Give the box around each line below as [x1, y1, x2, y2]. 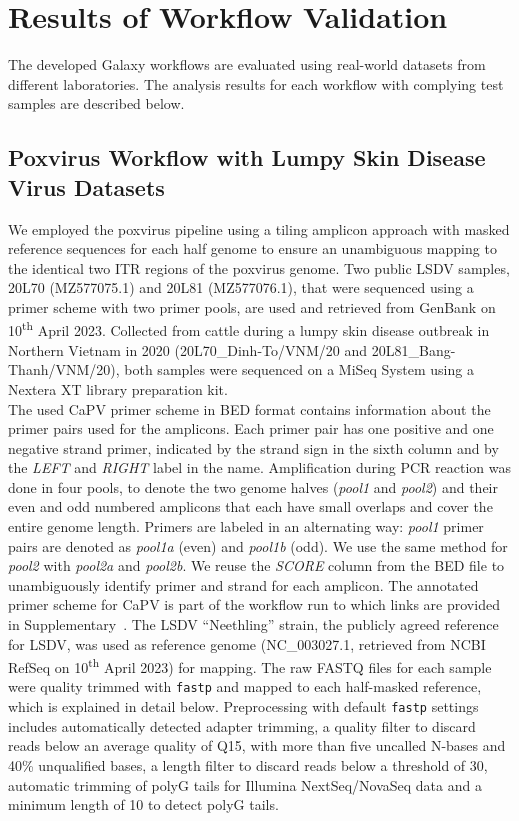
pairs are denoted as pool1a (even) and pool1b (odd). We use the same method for [8, 535, 508, 556]
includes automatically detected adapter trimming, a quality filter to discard [8, 715, 476, 736]
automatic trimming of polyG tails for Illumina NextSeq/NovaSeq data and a [8, 774, 482, 795]
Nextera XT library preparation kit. [8, 378, 228, 399]
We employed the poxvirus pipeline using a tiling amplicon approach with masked [8, 218, 510, 239]
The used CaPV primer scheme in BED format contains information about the [8, 398, 491, 419]
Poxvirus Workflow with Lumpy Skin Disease [8, 142, 486, 173]
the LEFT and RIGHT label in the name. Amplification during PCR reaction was [8, 457, 511, 478]
